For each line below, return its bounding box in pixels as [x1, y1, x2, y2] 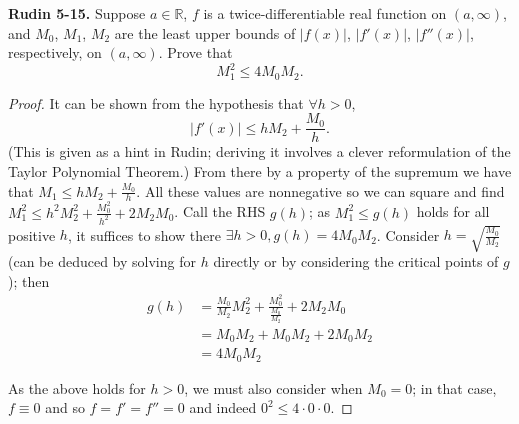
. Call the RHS [174, 201, 266, 222]
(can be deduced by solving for [8, 251, 196, 272]
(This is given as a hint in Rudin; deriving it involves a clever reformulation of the [8, 141, 511, 162]
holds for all [416, 201, 490, 222]
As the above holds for [8, 377, 146, 398]
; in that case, [412, 377, 497, 398]
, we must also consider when [184, 377, 363, 398]
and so [45, 397, 85, 418]
